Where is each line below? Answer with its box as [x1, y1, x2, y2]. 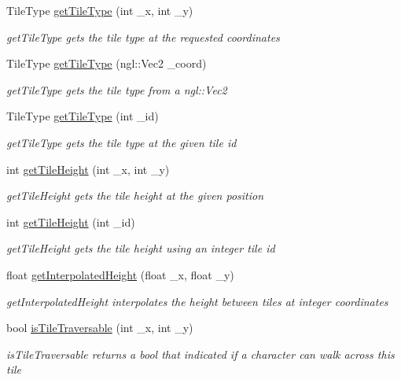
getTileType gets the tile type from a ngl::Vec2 [6, 81, 227, 98]
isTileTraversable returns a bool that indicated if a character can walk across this [6, 345, 395, 362]
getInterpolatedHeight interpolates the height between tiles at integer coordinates [6, 293, 388, 309]
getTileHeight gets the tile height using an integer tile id [6, 240, 275, 256]
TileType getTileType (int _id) [6, 108, 159, 124]
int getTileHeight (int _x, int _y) [6, 160, 170, 177]
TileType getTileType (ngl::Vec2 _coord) [6, 55, 207, 72]
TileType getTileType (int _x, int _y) [6, 2, 193, 18]
